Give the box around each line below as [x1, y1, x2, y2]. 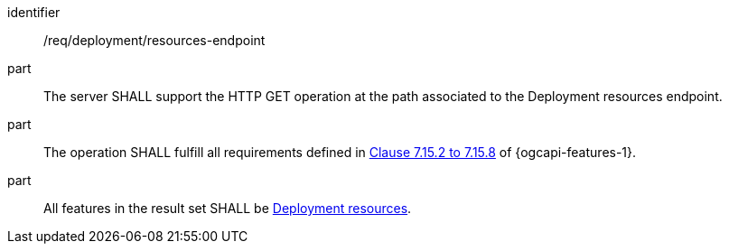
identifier [7, 5, 61, 20]
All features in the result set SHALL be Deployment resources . [43, 200, 412, 216]
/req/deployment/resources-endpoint [43, 33, 266, 48]
